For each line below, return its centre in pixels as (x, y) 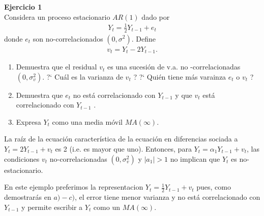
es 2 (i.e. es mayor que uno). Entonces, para (123, 149)
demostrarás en (28, 197)
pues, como (214, 187)
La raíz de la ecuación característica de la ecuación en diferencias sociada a (121, 139)
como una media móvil (87, 121)
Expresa (28, 121)
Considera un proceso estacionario (57, 16)
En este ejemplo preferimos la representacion (74, 187)
